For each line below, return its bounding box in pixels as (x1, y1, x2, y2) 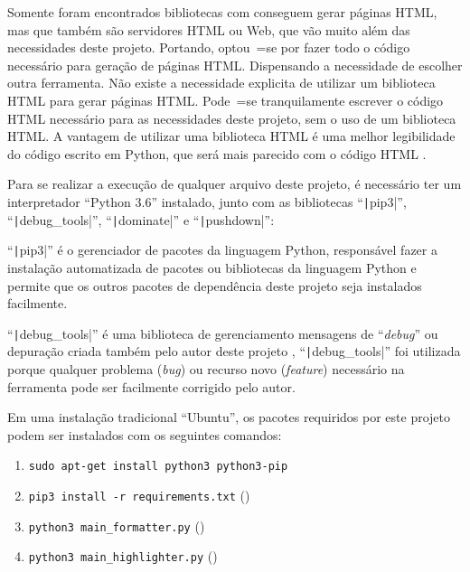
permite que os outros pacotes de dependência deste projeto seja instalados (7, 276, 422, 295)
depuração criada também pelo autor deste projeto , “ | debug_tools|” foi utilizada (7, 342, 461, 361)
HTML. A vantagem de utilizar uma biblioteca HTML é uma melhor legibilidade (7, 127, 456, 145)
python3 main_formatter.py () (28, 516, 205, 535)
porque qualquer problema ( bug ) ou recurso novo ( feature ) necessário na (7, 360, 405, 378)
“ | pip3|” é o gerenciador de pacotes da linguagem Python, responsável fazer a (7, 240, 437, 259)
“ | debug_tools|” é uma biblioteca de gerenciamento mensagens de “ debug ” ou (7, 324, 438, 342)
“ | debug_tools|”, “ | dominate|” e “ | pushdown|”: (7, 210, 275, 229)
